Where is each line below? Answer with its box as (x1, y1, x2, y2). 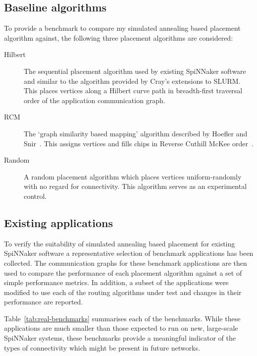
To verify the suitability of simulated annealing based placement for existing (4, 238, 235, 248)
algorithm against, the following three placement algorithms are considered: (4, 32, 233, 43)
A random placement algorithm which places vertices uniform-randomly (24, 171, 242, 181)
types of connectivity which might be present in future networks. (4, 342, 200, 353)
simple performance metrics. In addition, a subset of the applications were (4, 277, 229, 288)
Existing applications (4, 215, 113, 230)
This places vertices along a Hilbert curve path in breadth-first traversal (24, 85, 243, 96)
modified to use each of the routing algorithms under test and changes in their (4, 287, 242, 297)
